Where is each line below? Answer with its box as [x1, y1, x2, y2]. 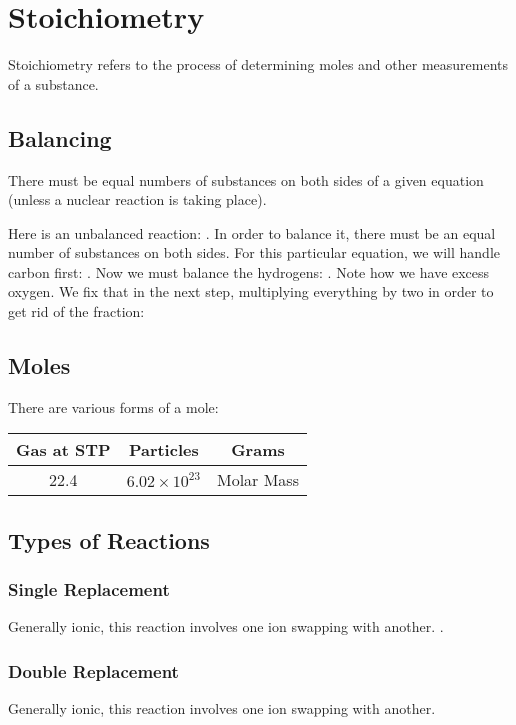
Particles [128, 438, 199, 462]
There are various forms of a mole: [8, 396, 219, 417]
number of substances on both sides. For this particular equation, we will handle [8, 242, 501, 263]
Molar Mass [216, 468, 299, 492]
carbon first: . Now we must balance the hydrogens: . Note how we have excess [8, 261, 490, 282]
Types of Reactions [8, 524, 210, 555]
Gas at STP [16, 438, 111, 462]
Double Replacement [8, 658, 179, 683]
